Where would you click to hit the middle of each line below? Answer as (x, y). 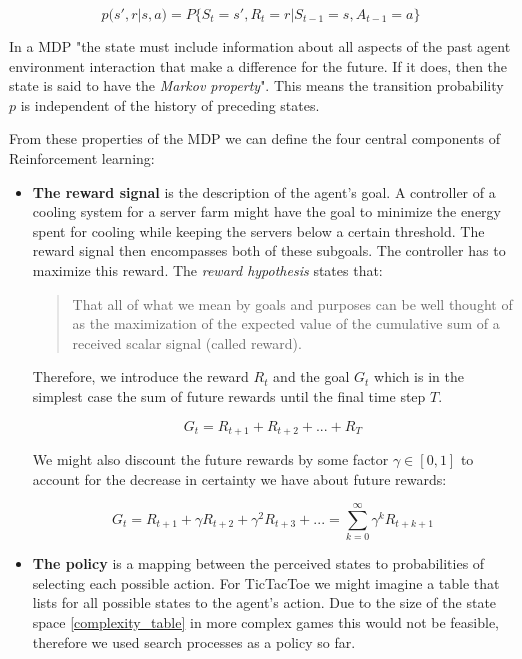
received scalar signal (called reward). (187, 342)
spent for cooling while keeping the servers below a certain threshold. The (258, 230)
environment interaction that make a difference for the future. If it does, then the (258, 65)
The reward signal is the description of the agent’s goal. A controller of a (264, 191)
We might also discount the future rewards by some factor (210, 458)
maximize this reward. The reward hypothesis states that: (207, 269)
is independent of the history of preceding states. (170, 104)
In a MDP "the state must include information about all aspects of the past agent (260, 46)
